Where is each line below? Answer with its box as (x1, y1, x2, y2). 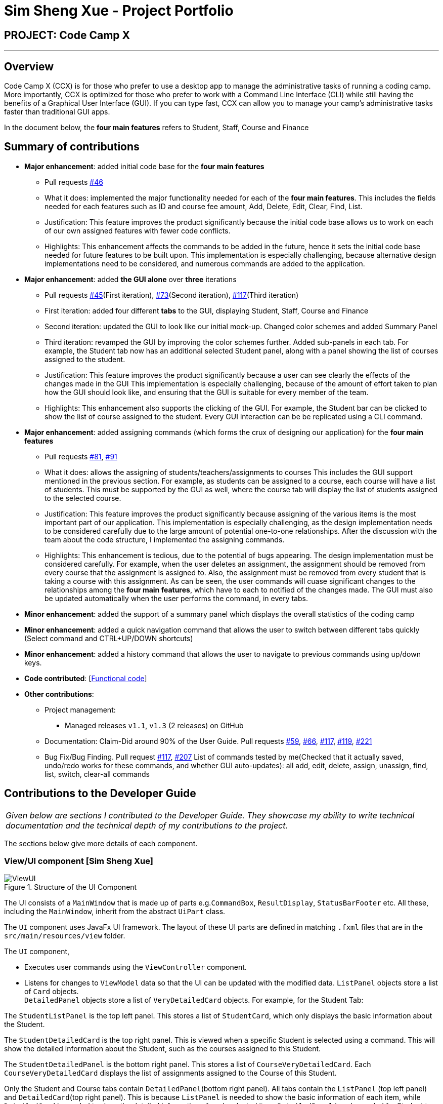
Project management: (45, 705, 116, 714)
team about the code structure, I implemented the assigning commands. (45, 535, 285, 544)
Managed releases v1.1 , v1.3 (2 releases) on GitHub (65, 721, 244, 730)
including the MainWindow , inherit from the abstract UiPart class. (4, 907, 226, 916)
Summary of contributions (4, 140, 140, 153)
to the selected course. (45, 493, 121, 502)
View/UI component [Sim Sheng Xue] (4, 856, 153, 866)
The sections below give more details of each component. (4, 839, 198, 848)
